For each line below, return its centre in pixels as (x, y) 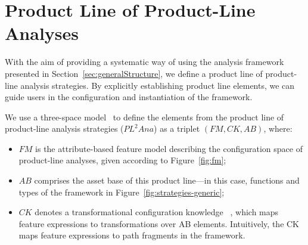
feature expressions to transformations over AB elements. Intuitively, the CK (159, 223)
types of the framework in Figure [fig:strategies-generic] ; (122, 192)
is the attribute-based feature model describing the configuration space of (169, 148)
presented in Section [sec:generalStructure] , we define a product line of (134, 73)
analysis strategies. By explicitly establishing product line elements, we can (158, 85)
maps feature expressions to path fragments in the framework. (132, 235)
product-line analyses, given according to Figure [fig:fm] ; (122, 160)
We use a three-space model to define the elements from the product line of (144, 117)
